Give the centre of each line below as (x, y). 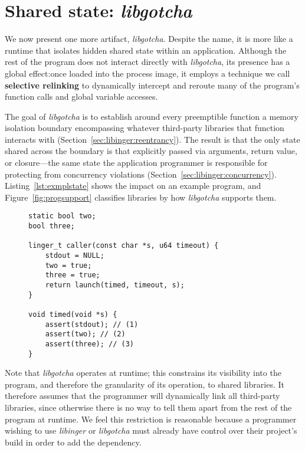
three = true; (73, 275)
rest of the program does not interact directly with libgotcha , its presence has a (147, 62)
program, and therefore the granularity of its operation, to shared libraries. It (145, 384)
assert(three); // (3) (89, 344)
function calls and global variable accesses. (81, 96)
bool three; (52, 226)
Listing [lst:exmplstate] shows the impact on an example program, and (133, 186)
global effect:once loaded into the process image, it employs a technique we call (147, 73)
